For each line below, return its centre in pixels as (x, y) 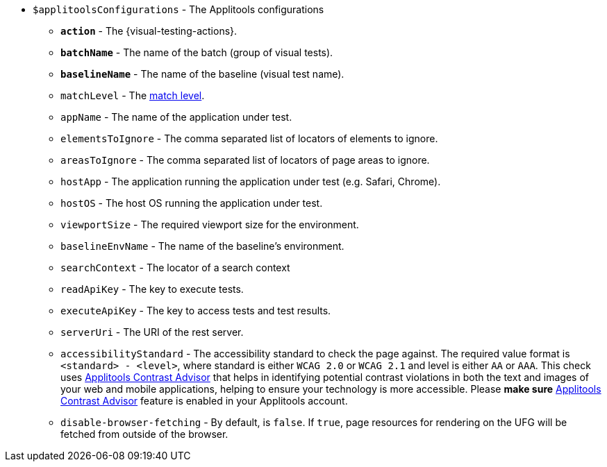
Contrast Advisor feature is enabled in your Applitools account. (204, 401)
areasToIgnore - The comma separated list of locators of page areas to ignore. (245, 160)
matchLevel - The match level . (133, 95)
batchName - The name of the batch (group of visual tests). (197, 52)
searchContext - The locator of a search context (175, 268)
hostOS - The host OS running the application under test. (192, 203)
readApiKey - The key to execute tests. (152, 289)
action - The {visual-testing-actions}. (149, 31)
